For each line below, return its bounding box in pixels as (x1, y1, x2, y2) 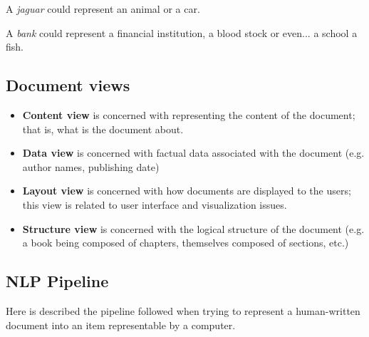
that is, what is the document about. (22, 121, 184, 136)
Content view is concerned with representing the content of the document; (22, 107, 355, 122)
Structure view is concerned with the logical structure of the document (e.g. (22, 221, 365, 236)
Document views (6, 74, 130, 96)
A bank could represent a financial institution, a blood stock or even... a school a (6, 25, 358, 40)
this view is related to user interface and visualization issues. (22, 197, 287, 212)
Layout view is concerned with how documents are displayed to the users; (22, 183, 351, 198)
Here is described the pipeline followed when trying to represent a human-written (6, 303, 360, 318)
